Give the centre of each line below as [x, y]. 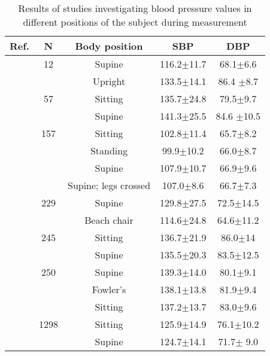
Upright [109, 81]
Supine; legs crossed [109, 185]
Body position [109, 46]
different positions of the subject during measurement [135, 22]
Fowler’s [109, 289]
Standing [109, 150]
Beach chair [109, 220]
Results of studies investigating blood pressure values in [135, 8]
